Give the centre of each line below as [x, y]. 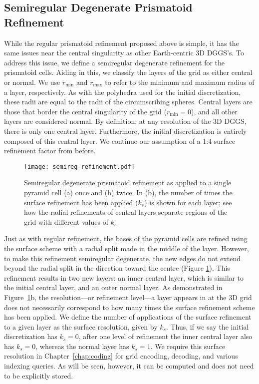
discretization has [31, 336]
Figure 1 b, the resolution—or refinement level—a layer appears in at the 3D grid [128, 297]
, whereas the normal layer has [82, 346]
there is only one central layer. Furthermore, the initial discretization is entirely [126, 131]
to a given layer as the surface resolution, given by [81, 326]
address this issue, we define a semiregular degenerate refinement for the [115, 62]
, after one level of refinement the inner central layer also [165, 336]
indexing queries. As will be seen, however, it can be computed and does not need [129, 366]
